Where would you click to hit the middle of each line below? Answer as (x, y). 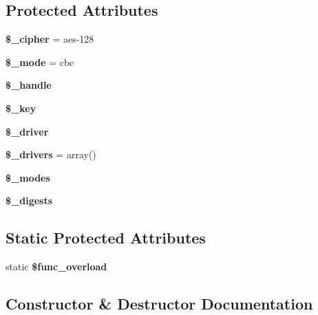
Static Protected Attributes (106, 238)
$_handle (29, 85)
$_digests (29, 200)
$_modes (28, 177)
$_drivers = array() (51, 154)
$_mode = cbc (40, 62)
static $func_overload (56, 267)
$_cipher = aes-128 (50, 39)
